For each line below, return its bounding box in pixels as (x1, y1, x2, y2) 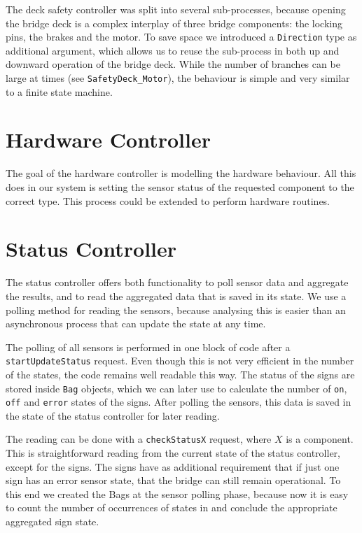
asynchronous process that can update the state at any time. (6, 316, 266, 331)
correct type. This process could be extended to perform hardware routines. (6, 193, 330, 208)
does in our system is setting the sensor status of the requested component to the (6, 180, 354, 194)
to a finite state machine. (6, 84, 113, 99)
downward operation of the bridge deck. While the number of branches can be (6, 57, 340, 71)
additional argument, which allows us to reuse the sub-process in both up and (6, 43, 340, 57)
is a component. (286, 432, 354, 446)
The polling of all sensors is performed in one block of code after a (6, 339, 291, 354)
